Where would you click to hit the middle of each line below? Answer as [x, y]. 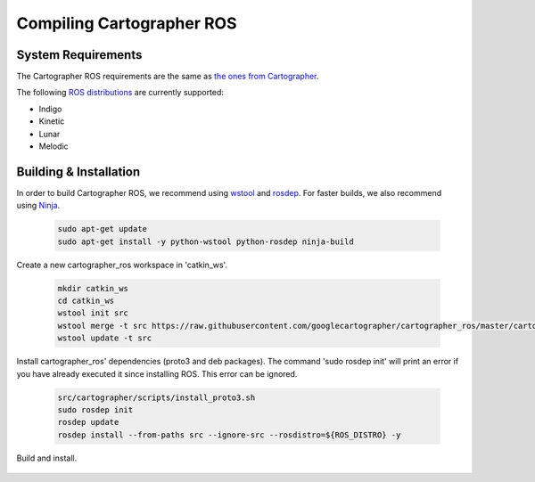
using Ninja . [38, 206]
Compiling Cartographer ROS [127, 23]
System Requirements [79, 55]
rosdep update [88, 422]
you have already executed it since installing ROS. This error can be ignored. [157, 373]
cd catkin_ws [86, 301]
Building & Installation [78, 172]
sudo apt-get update [102, 229]
